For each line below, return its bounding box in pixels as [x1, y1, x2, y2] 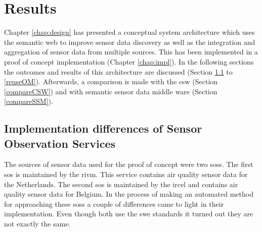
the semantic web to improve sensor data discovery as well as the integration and [4, 36, 255, 47]
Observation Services [4, 135, 116, 151]
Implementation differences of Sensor [4, 121, 202, 136]
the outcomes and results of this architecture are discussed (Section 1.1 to [4, 66, 233, 77]
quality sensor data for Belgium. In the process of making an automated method [4, 189, 253, 199]
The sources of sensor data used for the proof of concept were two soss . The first [4, 159, 253, 169]
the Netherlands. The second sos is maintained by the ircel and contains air [4, 179, 238, 189]
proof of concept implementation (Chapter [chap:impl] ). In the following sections [4, 56, 254, 67]
